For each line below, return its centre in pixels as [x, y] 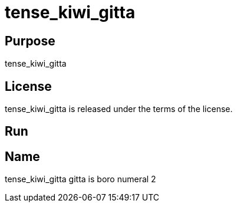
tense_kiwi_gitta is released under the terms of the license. [119, 109]
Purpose [30, 41]
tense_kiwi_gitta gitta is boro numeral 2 [80, 179]
